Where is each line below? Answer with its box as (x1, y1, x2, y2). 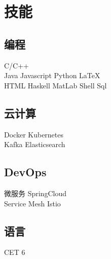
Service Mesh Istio (4, 198, 61, 208)
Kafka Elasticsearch (4, 139, 65, 150)
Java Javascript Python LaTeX (4, 70, 100, 81)
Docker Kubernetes (4, 129, 64, 139)
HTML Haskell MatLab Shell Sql (4, 80, 107, 90)
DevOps (4, 164, 47, 180)
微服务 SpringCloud (4, 187, 66, 198)
